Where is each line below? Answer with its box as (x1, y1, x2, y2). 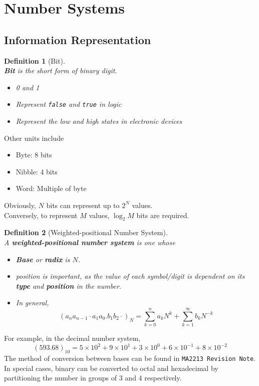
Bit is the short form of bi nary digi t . (4, 65, 117, 76)
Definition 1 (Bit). (4, 55, 65, 66)
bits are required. (136, 210, 189, 220)
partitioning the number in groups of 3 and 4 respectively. (4, 372, 182, 383)
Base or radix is (16, 254, 70, 264)
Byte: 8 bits (16, 149, 52, 160)
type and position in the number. (16, 280, 122, 291)
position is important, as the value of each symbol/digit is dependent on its (16, 271, 245, 281)
